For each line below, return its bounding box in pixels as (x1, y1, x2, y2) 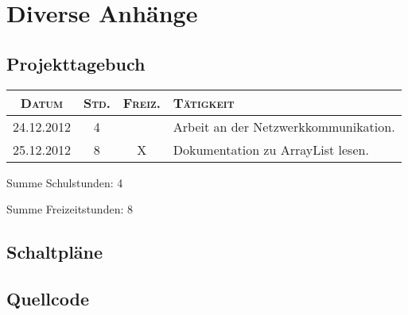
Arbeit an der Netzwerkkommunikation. (173, 117, 395, 136)
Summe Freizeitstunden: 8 (6, 201, 133, 217)
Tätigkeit (173, 93, 235, 112)
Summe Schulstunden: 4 (6, 174, 123, 190)
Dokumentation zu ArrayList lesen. (173, 140, 369, 159)
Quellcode (6, 286, 89, 310)
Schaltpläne (6, 240, 103, 264)
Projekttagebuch (6, 51, 146, 75)
